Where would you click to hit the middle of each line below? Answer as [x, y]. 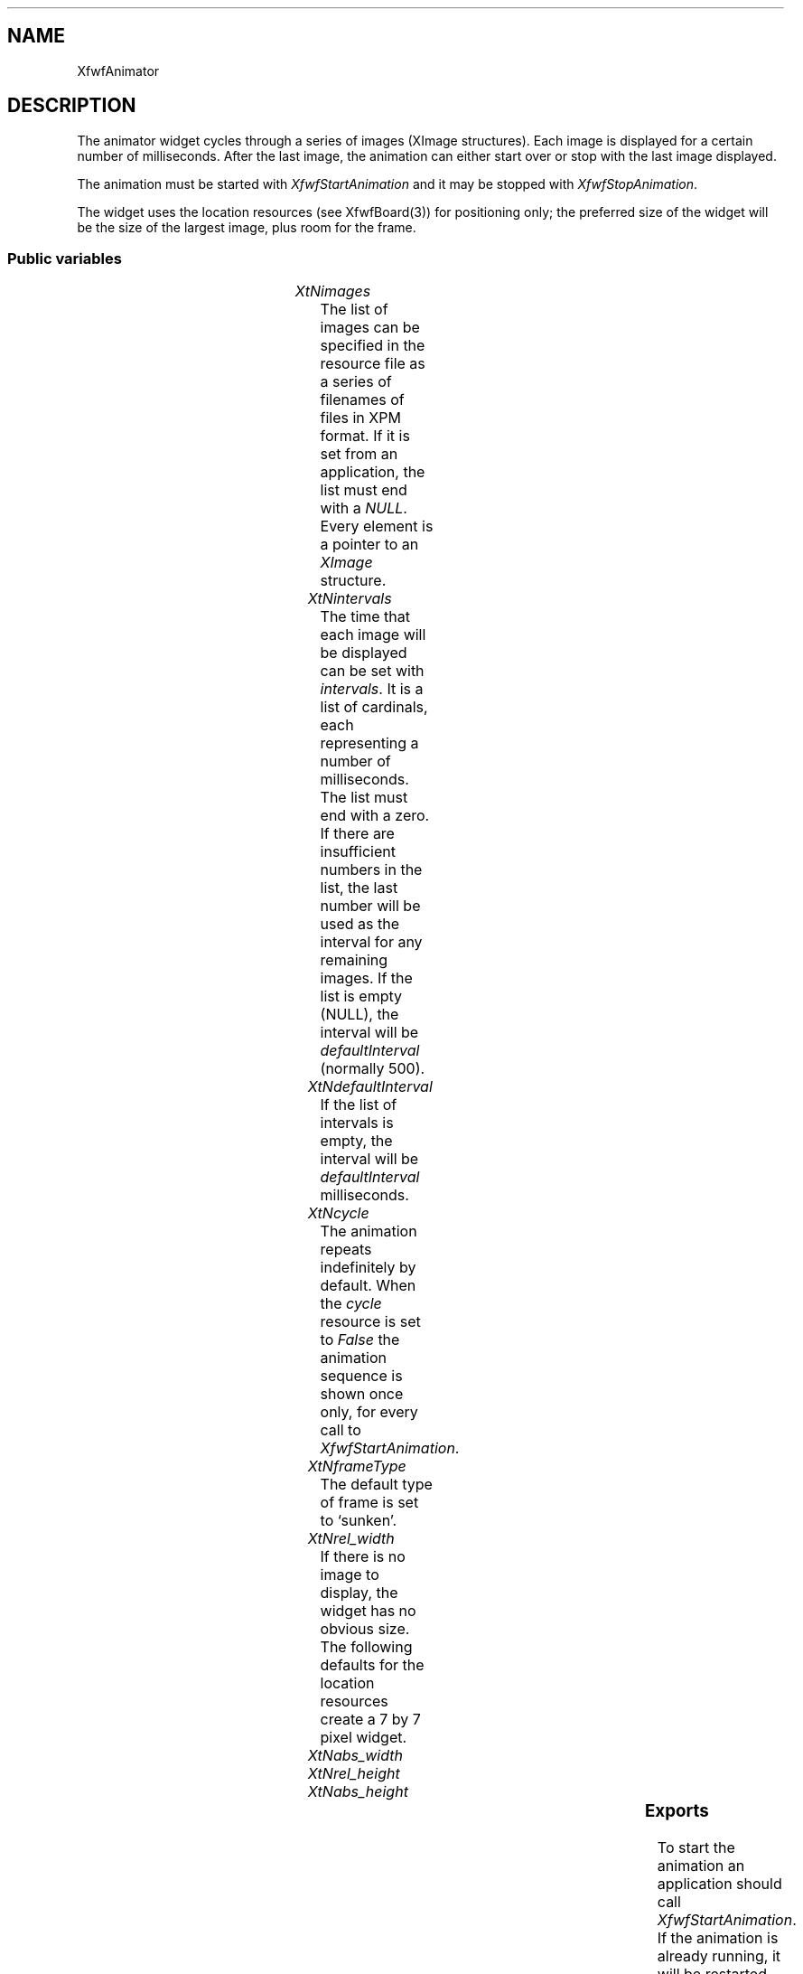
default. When [368, 1286]
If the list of [359, 1105]
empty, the [356, 1141]
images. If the [366, 978]
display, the [359, 1593]
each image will [373, 635]
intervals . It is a [372, 689]
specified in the [373, 346]
